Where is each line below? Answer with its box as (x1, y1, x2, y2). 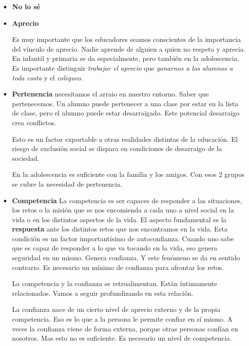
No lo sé (12, 1, 40, 11)
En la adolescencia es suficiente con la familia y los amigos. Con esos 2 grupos (12, 169, 245, 179)
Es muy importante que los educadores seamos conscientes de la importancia (12, 34, 241, 44)
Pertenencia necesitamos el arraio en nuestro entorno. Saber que (12, 89, 209, 99)
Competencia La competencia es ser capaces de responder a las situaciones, (12, 195, 243, 205)
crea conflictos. (12, 117, 57, 127)
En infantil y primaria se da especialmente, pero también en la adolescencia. (12, 53, 239, 63)
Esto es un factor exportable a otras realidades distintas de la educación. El (12, 134, 238, 144)
